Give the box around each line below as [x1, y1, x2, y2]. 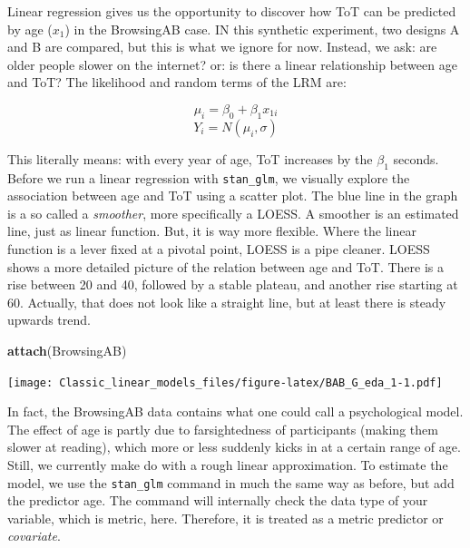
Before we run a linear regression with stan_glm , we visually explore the [7, 168, 410, 187]
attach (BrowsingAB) [7, 340, 127, 359]
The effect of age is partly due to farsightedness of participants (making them [7, 419, 438, 438]
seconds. [393, 149, 439, 168]
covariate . [7, 526, 61, 545]
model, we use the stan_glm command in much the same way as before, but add [7, 473, 455, 492]
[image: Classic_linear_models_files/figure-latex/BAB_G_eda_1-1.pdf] [7, 376, 443, 389]
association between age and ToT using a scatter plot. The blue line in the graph [7, 186, 458, 205]
